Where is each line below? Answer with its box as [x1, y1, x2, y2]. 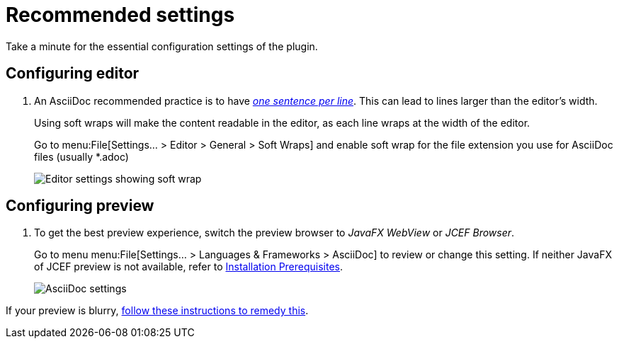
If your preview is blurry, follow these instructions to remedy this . [6, 304, 309, 317]
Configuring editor [6, 64, 140, 83]
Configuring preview [6, 197, 154, 215]
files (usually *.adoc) [34, 150, 129, 163]
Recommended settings [6, 3, 235, 27]
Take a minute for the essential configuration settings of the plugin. [6, 40, 318, 52]
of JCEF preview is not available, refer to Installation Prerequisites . [34, 260, 343, 273]
